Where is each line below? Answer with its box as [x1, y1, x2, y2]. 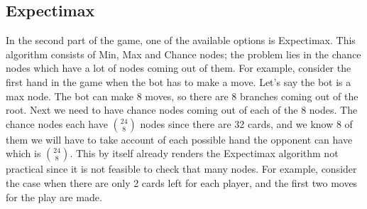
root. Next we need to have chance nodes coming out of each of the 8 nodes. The [6, 102, 358, 117]
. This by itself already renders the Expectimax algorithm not [70, 146, 339, 161]
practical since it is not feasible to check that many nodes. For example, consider [6, 161, 357, 176]
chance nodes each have [6, 116, 108, 131]
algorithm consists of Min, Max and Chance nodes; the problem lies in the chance [6, 46, 361, 61]
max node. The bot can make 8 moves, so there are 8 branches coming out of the [6, 88, 358, 103]
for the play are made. [6, 189, 102, 204]
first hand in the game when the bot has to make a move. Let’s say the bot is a [6, 74, 351, 89]
